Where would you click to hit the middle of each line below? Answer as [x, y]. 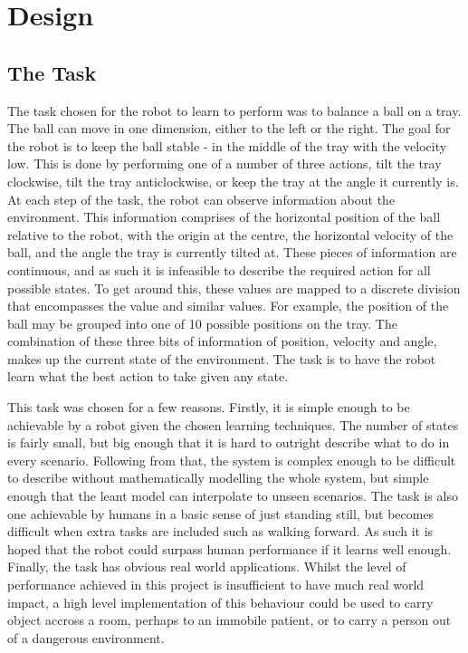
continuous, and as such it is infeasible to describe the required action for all [219, 269]
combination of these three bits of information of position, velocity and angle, [222, 341]
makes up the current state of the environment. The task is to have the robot [222, 358]
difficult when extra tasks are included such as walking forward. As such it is [220, 531]
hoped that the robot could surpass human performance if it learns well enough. [229, 548]
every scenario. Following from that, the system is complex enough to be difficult [232, 460]
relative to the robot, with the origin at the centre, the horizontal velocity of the [230, 234]
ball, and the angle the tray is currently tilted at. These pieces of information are [232, 252]
